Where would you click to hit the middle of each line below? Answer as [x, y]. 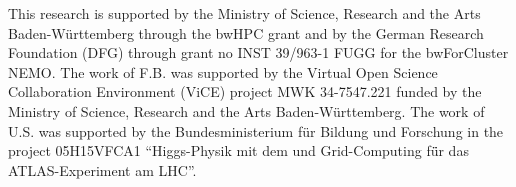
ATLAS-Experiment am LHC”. [102, 169]
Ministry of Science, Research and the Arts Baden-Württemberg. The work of [246, 110]
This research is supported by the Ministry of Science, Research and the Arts [244, 13]
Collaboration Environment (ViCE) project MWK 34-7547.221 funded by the [245, 91]
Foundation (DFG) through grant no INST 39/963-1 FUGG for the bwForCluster [258, 52]
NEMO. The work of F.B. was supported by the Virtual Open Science [223, 71]
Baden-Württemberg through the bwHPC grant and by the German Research [246, 32]
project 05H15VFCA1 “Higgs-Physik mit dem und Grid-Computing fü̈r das [238, 150]
